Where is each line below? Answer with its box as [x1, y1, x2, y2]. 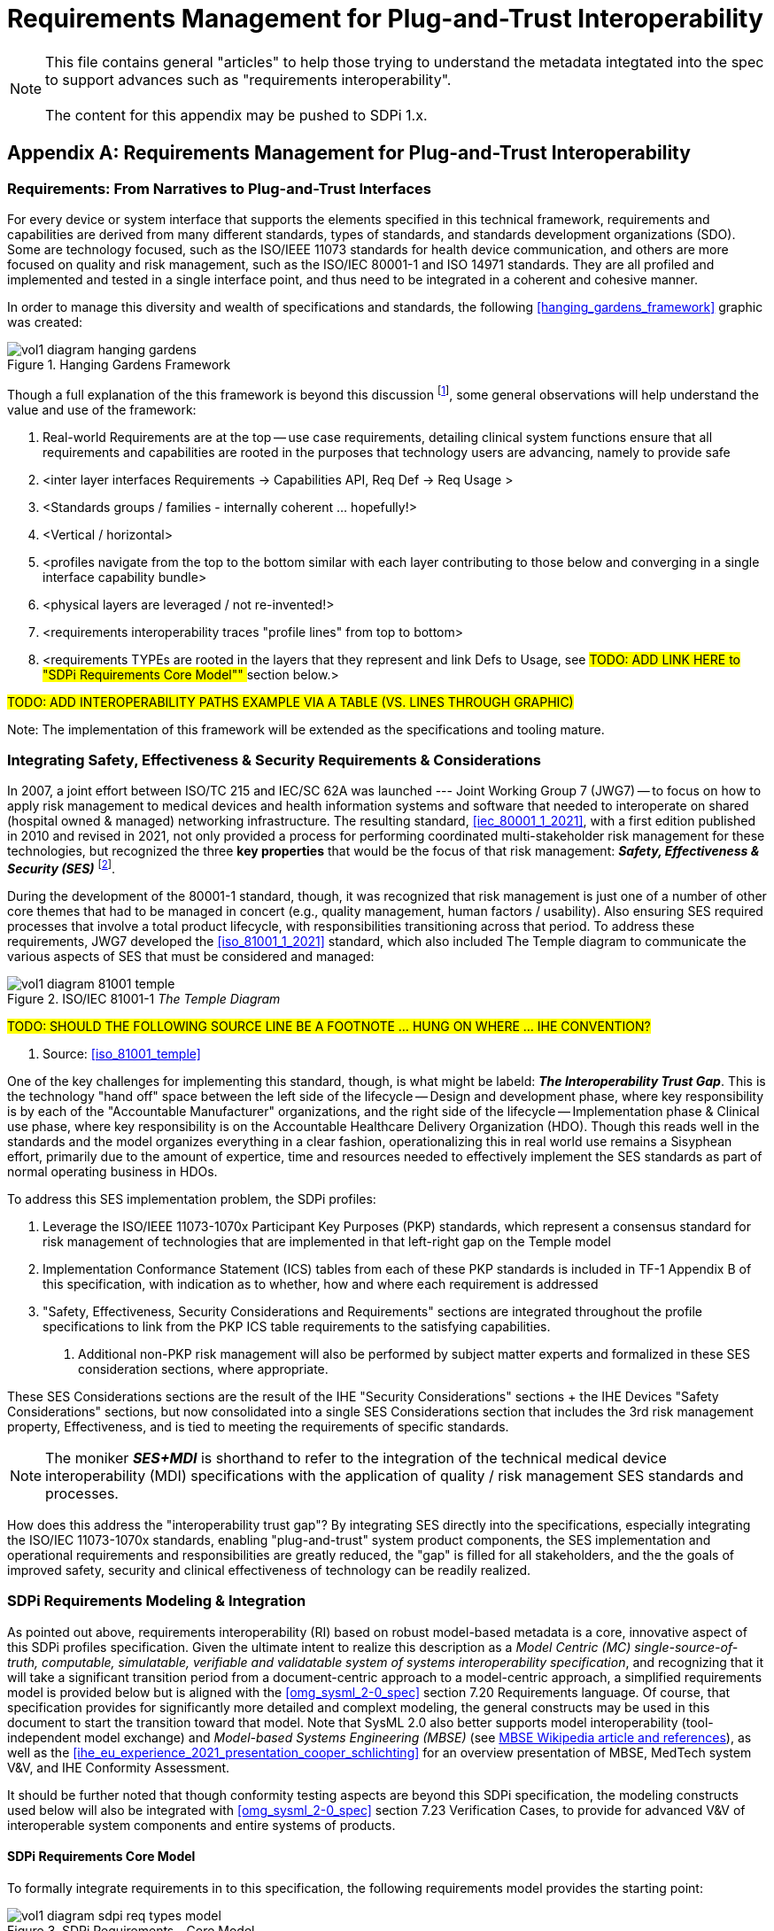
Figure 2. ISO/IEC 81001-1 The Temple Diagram [7, 991, 281, 1007]
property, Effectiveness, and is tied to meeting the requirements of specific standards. [7, 1419, 509, 1435]
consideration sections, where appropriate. [78, 1361, 329, 1377]
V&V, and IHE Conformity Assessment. [7, 1759, 230, 1775]
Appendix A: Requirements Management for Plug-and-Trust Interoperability [7, 142, 691, 165]
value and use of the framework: [7, 401, 197, 417]
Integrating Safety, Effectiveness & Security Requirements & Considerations [7, 751, 542, 769]
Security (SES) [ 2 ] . [7, 858, 116, 877]
